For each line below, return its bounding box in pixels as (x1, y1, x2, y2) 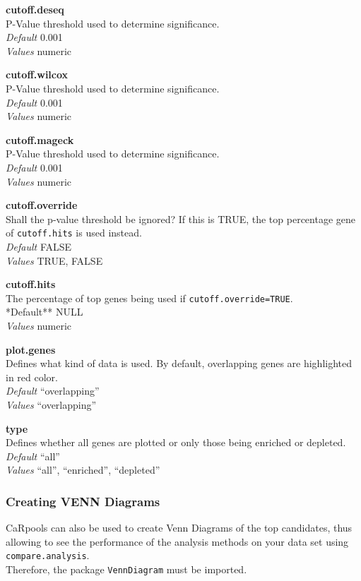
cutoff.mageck (6, 132, 74, 147)
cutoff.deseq (6, 2, 64, 16)
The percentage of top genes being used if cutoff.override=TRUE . (6, 290, 293, 305)
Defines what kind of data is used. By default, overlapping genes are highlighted (6, 356, 353, 371)
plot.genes (6, 342, 56, 357)
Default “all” (6, 448, 60, 463)
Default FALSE (6, 239, 72, 253)
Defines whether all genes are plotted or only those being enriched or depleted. (6, 435, 346, 450)
